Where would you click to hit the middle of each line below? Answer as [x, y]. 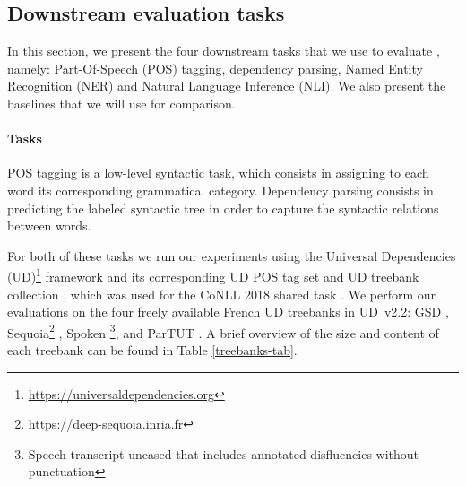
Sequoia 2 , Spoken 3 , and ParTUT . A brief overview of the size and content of [223, 331]
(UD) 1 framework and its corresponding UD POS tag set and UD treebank [213, 275]
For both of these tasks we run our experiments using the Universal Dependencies [232, 255]
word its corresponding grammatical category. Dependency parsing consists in [220, 190]
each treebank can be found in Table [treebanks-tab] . [152, 350]
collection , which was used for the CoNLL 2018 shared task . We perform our [222, 294]
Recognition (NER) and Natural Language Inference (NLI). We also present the [227, 86]
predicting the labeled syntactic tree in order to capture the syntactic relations [223, 208]
